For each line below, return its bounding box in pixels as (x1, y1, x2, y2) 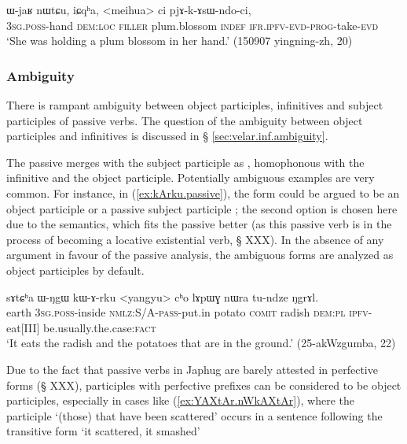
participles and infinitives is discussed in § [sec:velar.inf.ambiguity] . (6, 128, 328, 144)
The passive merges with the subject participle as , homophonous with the (6, 154, 365, 170)
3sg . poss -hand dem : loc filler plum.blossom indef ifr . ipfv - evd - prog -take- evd (6, 17, 379, 33)
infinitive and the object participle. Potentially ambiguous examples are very (6, 169, 375, 186)
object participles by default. (6, 261, 145, 278)
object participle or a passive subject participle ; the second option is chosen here (6, 200, 398, 216)
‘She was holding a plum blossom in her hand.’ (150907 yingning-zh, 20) (6, 32, 353, 49)
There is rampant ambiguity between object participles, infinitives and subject (6, 97, 383, 113)
